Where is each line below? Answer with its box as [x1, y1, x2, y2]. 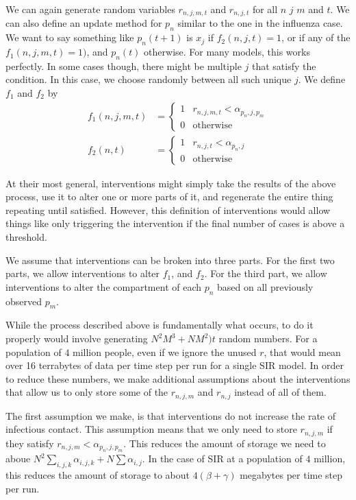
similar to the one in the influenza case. [177, 16, 343, 30]
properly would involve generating [5, 331, 148, 346]
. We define [298, 72, 346, 86]
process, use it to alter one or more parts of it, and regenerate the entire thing [5, 189, 333, 204]
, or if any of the [281, 30, 351, 45]
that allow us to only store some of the [5, 385, 168, 399]
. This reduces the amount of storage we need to [123, 436, 326, 450]
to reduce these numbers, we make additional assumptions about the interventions [5, 371, 351, 385]
